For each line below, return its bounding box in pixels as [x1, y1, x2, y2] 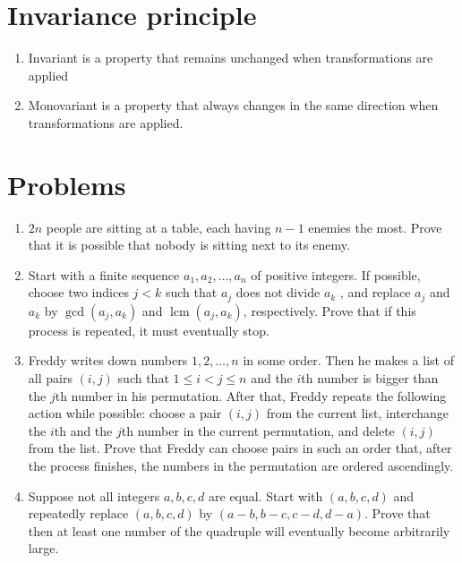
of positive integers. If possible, [251, 265, 421, 284]
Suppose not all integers [28, 486, 160, 505]
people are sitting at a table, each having [46, 218, 271, 236]
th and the [54, 421, 113, 439]
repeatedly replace [28, 504, 129, 523]
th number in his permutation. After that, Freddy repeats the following [55, 386, 447, 405]
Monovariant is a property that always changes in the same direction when [28, 96, 439, 115]
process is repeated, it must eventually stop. [28, 320, 269, 339]
